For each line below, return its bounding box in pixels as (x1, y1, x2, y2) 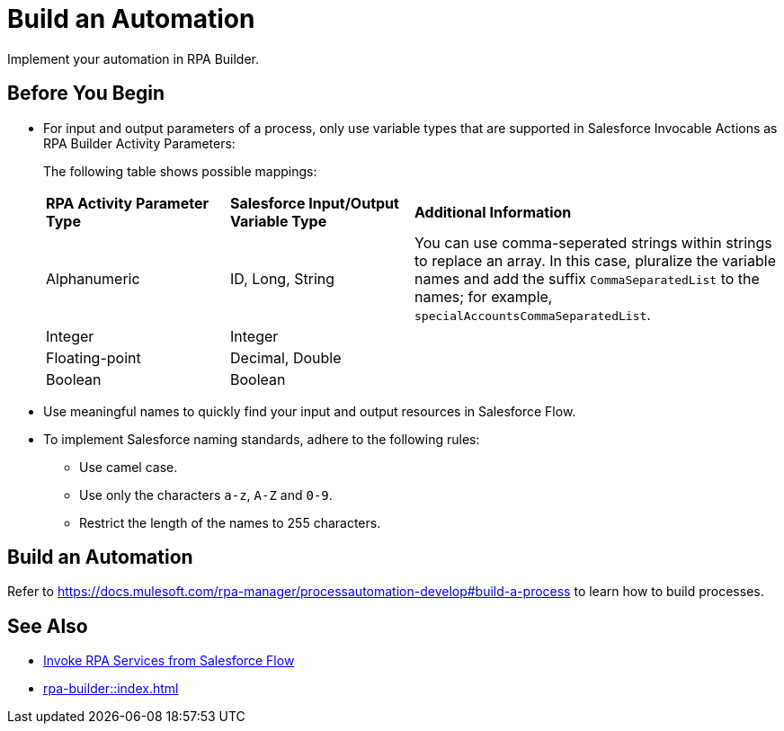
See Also (7, 614, 88, 637)
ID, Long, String (230, 269, 335, 288)
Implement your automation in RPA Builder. (7, 50, 260, 67)
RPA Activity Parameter (46, 193, 209, 212)
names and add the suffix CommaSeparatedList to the (414, 269, 760, 288)
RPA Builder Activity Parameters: (43, 135, 236, 151)
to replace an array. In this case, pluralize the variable (414, 251, 776, 270)
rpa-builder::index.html (43, 681, 179, 697)
